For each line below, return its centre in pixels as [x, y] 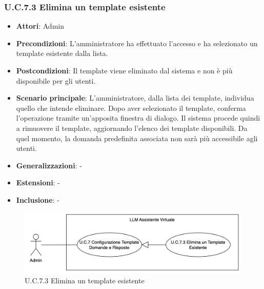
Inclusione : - [38, 199]
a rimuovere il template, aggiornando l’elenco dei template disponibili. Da [132, 128]
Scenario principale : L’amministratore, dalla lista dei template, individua [135, 98]
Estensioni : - [38, 182]
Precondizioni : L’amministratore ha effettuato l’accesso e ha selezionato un [137, 43]
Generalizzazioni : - [49, 165]
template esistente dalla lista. [62, 53]
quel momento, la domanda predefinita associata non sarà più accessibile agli [137, 138]
